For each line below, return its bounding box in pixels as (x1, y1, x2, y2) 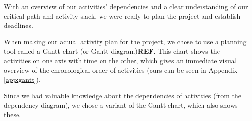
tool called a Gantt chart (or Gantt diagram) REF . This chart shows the (4, 46, 220, 56)
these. (4, 109, 21, 119)
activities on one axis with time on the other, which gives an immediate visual (4, 55, 236, 65)
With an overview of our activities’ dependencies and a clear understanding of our (4, 1, 248, 11)
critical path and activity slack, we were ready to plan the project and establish (4, 11, 241, 21)
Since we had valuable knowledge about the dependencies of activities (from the (4, 90, 242, 100)
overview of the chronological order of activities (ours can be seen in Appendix (4, 65, 238, 75)
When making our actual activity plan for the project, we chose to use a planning (4, 36, 247, 46)
